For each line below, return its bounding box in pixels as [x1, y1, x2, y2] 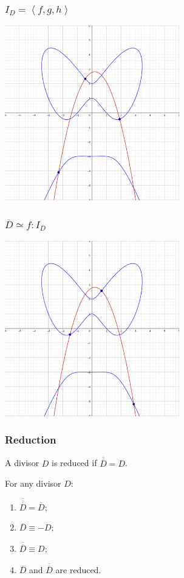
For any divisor [5, 477, 61, 490]
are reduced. [55, 563, 101, 576]
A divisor [5, 456, 39, 469]
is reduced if [52, 456, 97, 469]
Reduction [5, 432, 56, 447]
